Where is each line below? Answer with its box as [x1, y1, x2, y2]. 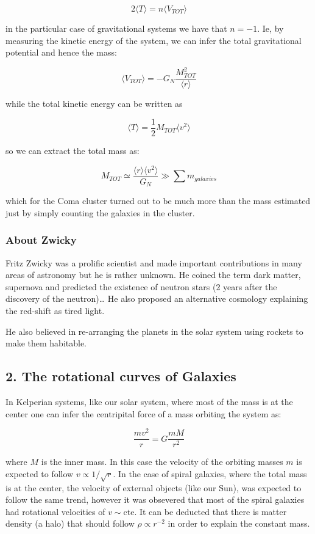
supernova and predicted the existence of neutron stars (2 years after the [5, 280, 277, 293]
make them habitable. [5, 337, 87, 349]
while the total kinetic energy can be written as [5, 97, 183, 110]
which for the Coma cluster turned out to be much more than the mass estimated [5, 194, 311, 207]
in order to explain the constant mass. [168, 517, 310, 530]
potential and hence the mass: [5, 46, 117, 59]
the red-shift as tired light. [5, 304, 105, 316]
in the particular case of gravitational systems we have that [5, 22, 227, 34]
